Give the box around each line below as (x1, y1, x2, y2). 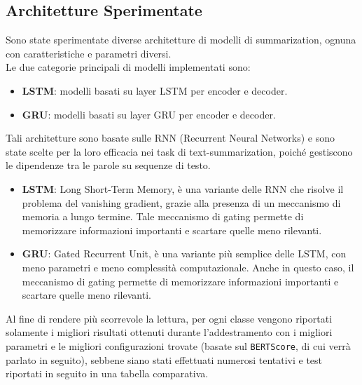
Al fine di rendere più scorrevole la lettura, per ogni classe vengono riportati (6, 311, 333, 325)
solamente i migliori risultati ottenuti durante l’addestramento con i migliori (6, 325, 333, 339)
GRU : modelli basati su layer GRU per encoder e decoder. (22, 107, 276, 121)
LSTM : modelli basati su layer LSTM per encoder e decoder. (22, 83, 288, 97)
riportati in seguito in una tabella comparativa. (6, 366, 209, 381)
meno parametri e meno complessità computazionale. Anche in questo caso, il (22, 259, 354, 274)
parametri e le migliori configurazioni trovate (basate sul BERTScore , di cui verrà (6, 338, 351, 353)
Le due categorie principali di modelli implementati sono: (6, 60, 251, 74)
